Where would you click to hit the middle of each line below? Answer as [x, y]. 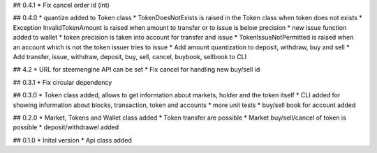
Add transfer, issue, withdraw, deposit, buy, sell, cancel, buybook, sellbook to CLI [130, 56]
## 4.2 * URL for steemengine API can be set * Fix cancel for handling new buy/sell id [136, 70]
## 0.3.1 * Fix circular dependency [62, 82]
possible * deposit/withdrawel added [66, 127]
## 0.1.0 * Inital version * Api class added [72, 140]
